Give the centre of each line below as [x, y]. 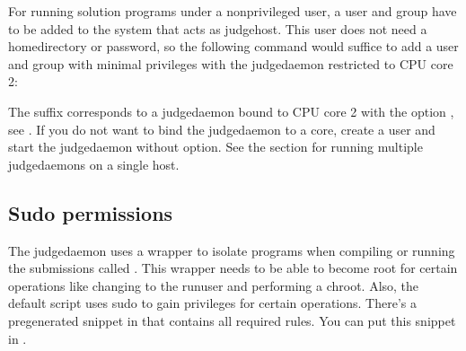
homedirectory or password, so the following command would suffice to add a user [233, 46]
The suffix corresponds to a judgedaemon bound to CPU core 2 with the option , [231, 111]
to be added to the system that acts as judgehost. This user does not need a [218, 28]
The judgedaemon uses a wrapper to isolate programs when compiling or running [232, 250]
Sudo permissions [91, 212]
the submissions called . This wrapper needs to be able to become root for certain [233, 268]
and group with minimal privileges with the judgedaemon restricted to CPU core [231, 63]
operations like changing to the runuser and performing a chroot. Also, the [214, 285]
